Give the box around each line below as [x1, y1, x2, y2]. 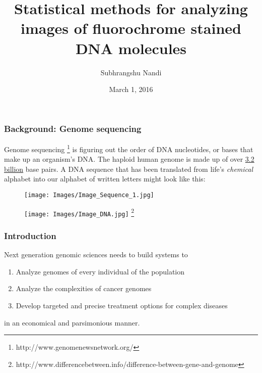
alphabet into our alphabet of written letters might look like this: [4, 173, 206, 184]
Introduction [4, 229, 56, 242]
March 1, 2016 [109, 84, 153, 95]
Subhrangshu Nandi [100, 67, 162, 77]
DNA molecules [75, 37, 187, 58]
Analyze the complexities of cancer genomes [16, 283, 152, 294]
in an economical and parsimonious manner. [4, 317, 140, 328]
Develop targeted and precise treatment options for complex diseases [16, 300, 228, 310]
